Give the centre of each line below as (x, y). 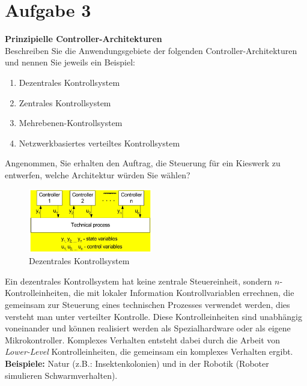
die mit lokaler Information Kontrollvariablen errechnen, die (184, 293)
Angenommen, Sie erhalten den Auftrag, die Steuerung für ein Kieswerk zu (143, 163)
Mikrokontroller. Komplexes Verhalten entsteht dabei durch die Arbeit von (143, 339)
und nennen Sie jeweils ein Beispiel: (70, 62)
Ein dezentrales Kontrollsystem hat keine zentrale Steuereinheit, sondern (138, 281)
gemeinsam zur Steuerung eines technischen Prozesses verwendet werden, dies (147, 305)
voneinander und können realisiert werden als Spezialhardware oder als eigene (148, 328)
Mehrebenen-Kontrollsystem (71, 123)
